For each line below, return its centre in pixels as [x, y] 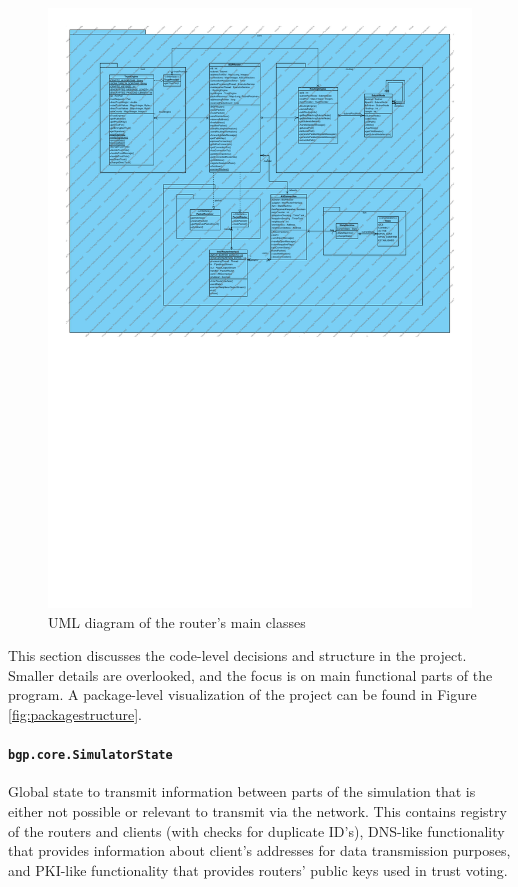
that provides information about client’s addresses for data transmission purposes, [259, 850]
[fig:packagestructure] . [75, 713]
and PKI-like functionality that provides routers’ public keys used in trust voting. [258, 869]
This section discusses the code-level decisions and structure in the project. [237, 655]
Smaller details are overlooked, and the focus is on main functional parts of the [250, 674]
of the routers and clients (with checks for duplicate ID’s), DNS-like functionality [256, 830]
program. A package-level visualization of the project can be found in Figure [242, 694]
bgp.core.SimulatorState [90, 755]
